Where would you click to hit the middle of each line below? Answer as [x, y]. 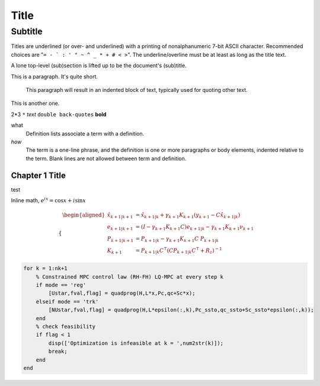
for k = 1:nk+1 [45, 269]
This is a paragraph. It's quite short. [54, 76]
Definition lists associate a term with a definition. [85, 133]
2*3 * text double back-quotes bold [59, 114]
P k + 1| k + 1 [120, 239]
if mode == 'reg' [61, 285]
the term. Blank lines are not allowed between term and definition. [106, 158]
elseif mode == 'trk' [67, 302]
